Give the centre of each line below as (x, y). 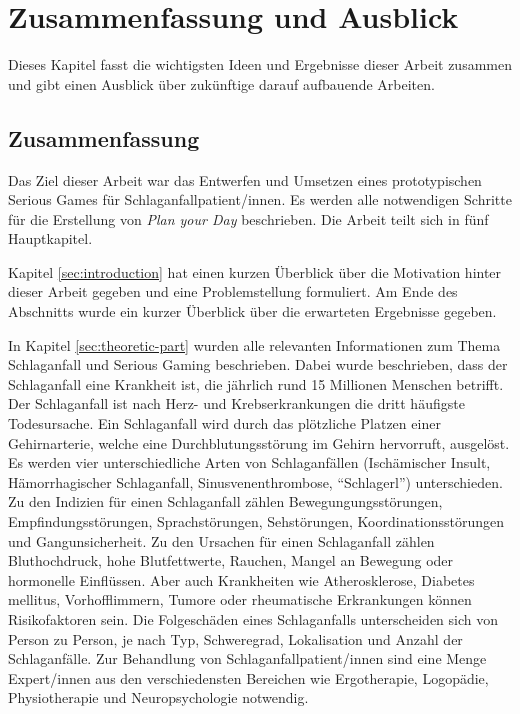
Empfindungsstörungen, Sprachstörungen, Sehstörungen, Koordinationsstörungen (256, 521)
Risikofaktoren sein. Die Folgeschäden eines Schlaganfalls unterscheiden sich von (253, 618)
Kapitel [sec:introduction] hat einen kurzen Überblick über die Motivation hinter (255, 271)
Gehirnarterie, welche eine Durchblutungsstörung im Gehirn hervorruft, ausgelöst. (259, 442)
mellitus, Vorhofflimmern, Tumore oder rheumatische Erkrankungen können (240, 599)
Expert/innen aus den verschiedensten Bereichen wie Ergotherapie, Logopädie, (248, 677)
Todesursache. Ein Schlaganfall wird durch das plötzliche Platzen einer (224, 423)
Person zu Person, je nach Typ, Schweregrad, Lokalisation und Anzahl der (235, 638)
